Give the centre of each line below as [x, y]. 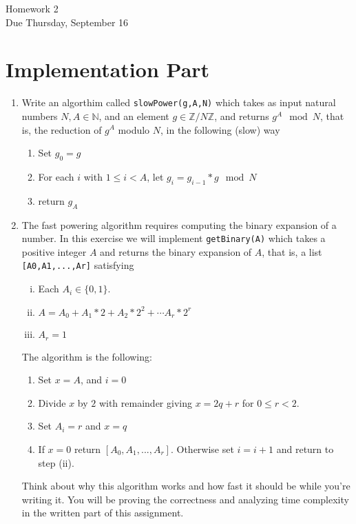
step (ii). [56, 462]
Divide [52, 402]
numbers [40, 115]
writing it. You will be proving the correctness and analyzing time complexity [185, 499]
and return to [305, 449]
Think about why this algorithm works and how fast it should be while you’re [186, 486]
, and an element [134, 115]
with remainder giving [145, 402]
